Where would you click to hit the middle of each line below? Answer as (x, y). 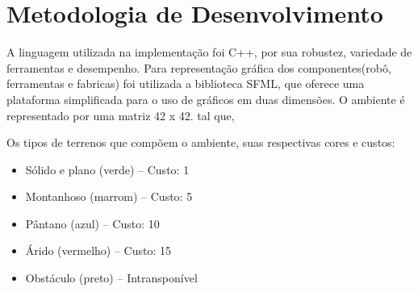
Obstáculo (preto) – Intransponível (111, 278)
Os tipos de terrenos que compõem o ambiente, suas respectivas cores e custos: (201, 142)
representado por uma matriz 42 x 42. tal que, (121, 115)
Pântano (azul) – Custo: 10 (92, 223)
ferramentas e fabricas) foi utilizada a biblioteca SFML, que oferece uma (186, 83)
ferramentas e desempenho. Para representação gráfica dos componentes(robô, (199, 67)
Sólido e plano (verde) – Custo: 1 (107, 169)
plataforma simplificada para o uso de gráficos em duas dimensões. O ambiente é (206, 99)
